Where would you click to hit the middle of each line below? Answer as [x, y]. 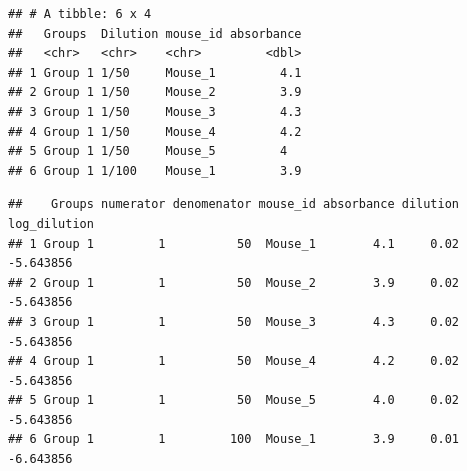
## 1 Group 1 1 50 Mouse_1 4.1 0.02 [234, 243]
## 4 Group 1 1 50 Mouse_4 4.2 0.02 [234, 361]
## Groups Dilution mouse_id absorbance [155, 33]
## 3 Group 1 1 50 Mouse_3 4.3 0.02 [234, 321]
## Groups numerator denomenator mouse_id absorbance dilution [234, 204]
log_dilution [51, 223]
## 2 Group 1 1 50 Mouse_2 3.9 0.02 [234, 282]
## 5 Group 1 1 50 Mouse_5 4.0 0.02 [234, 400]
